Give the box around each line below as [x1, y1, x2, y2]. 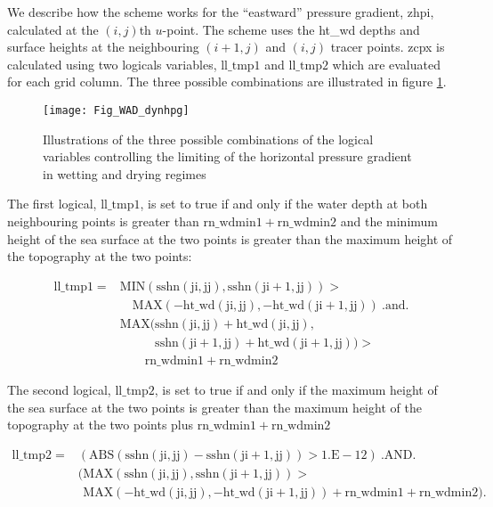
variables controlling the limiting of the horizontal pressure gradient [43, 147, 412, 166]
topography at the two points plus [7, 415, 194, 434]
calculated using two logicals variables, [7, 54, 217, 73]
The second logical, [7, 380, 111, 398]
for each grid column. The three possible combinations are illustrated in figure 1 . [7, 72, 447, 91]
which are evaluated [332, 54, 440, 73]
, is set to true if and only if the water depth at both [140, 194, 428, 213]
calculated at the [7, 20, 99, 38]
